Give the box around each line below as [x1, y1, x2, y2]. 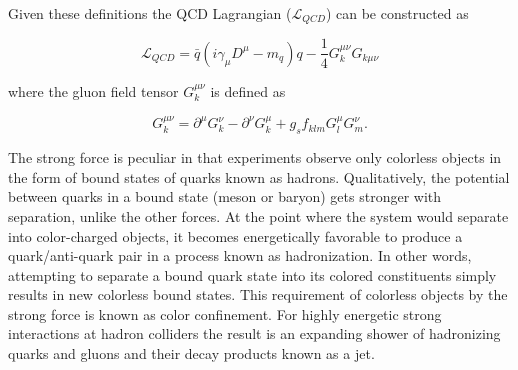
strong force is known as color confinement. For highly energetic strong [8, 303, 442, 324]
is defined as [210, 80, 286, 101]
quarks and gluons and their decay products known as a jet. [8, 343, 375, 364]
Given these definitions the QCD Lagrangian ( [8, 3, 292, 23]
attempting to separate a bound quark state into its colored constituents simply [8, 264, 497, 285]
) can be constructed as [325, 3, 469, 23]
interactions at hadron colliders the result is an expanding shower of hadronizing [8, 323, 501, 344]
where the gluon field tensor [8, 80, 179, 101]
